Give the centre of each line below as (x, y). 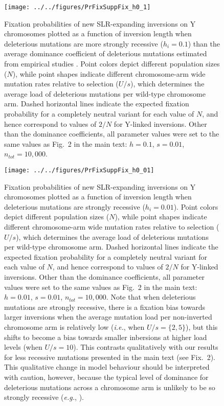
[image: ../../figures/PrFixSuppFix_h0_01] (79, 170)
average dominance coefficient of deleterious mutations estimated (106, 53)
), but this (202, 326)
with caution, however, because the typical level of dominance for (106, 377)
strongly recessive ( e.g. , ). (44, 397)
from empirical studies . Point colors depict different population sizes (112, 64)
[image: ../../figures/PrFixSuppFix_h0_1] (77, 7)
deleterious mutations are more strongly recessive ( (84, 43)
